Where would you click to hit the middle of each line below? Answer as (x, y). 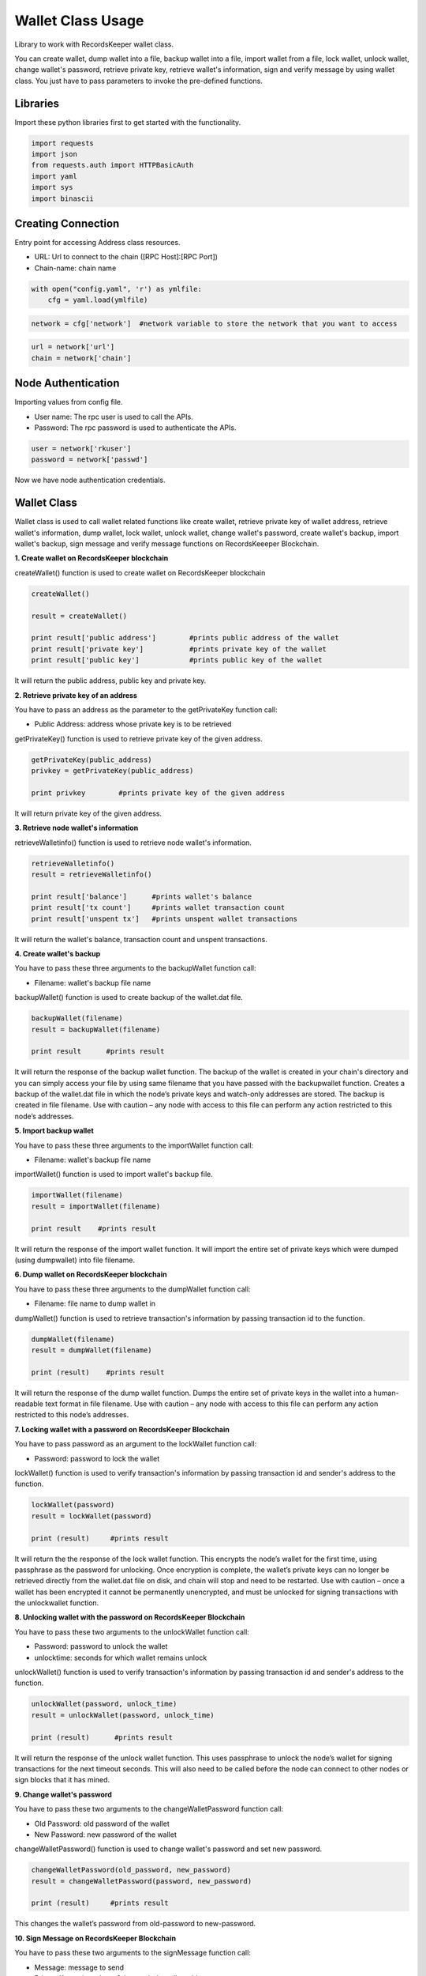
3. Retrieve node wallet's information (77, 828)
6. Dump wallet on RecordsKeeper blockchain (91, 1275)
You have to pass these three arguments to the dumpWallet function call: (133, 1289)
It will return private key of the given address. (88, 813)
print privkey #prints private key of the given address (158, 793)
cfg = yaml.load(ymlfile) (98, 300)
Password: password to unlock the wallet (101, 1646)
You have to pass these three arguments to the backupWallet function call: (135, 968)
